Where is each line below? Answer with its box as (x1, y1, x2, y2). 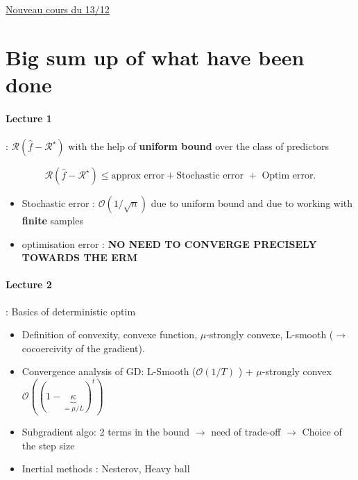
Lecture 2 (6, 277, 52, 292)
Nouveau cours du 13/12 (6, 2, 110, 16)
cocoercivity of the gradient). (22, 340, 145, 355)
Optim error (262, 170, 314, 181)
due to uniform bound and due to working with (151, 195, 353, 210)
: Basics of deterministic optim (6, 304, 136, 318)
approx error (111, 170, 165, 181)
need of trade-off (211, 424, 281, 438)
